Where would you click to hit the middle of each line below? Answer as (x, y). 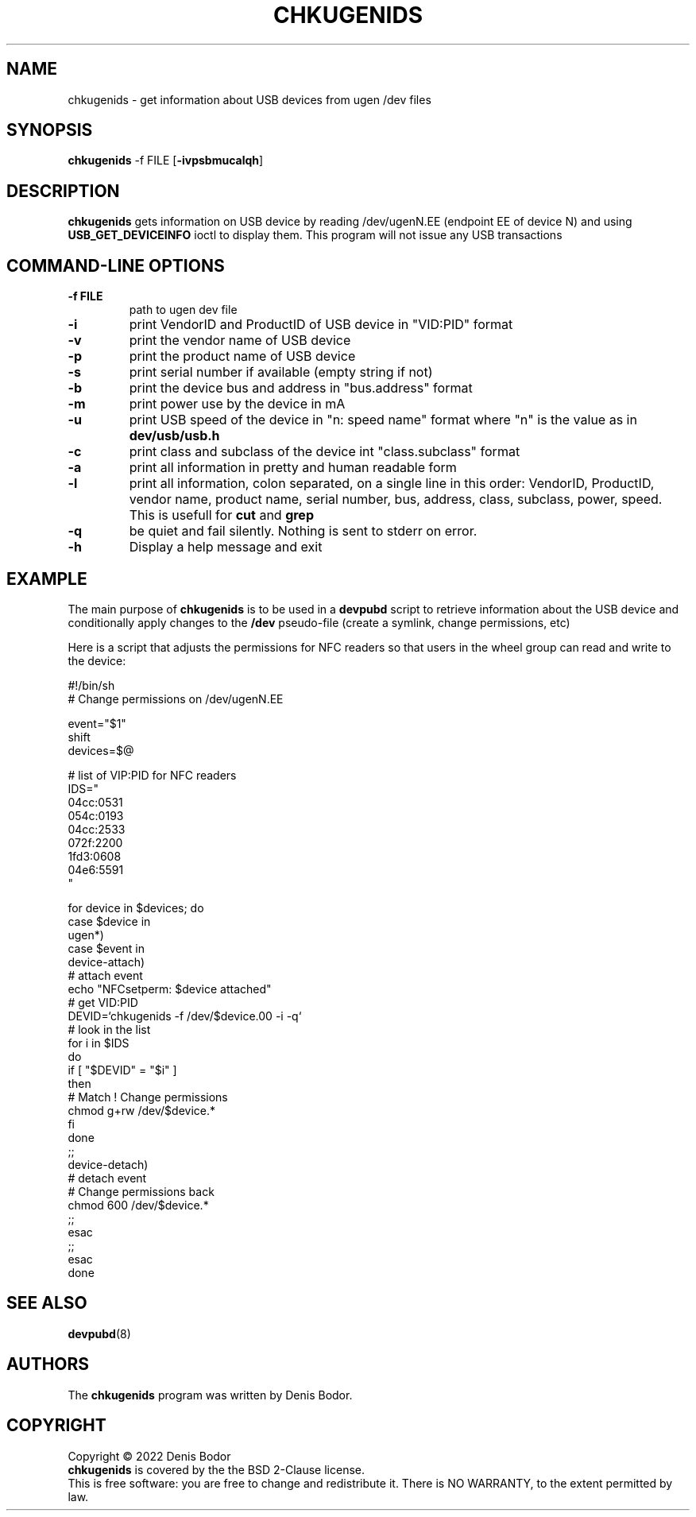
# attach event (105, 975)
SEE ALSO (47, 1303)
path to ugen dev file (183, 310)
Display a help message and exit (226, 547)
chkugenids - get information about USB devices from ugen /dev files (249, 99)
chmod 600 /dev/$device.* (138, 1205)
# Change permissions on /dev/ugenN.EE (176, 699)
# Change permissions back (141, 1191)
